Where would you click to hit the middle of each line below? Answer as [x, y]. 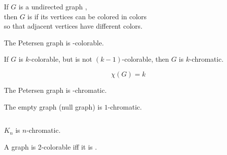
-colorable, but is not [61, 59]
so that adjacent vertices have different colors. [73, 26]
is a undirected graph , [53, 6]
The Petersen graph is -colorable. [54, 42]
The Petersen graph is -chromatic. [56, 90]
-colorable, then [146, 59]
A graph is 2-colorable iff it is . [51, 146]
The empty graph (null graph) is [53, 106]
